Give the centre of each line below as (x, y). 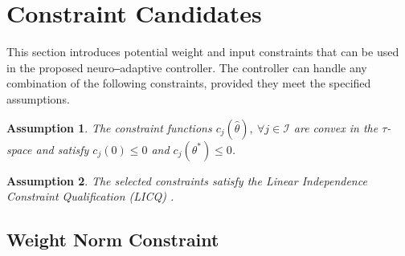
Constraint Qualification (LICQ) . (90, 196)
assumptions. (38, 98)
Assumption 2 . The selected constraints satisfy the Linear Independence (187, 180)
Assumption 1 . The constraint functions (109, 127)
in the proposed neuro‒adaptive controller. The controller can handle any (187, 67)
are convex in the (336, 127)
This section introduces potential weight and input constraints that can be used (203, 52)
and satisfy (62, 149)
